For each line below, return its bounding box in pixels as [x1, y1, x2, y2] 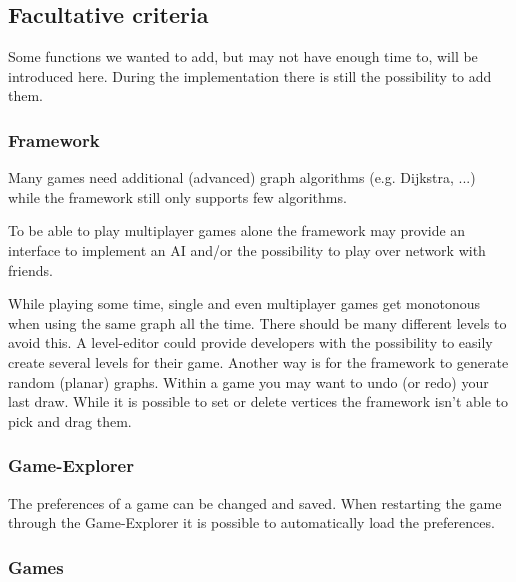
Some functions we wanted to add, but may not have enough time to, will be [8, 46, 478, 67]
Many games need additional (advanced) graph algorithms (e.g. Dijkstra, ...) [8, 167, 476, 188]
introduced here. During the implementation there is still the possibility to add [8, 65, 492, 86]
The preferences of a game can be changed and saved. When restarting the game [8, 492, 502, 513]
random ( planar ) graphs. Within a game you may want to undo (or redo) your [8, 371, 489, 392]
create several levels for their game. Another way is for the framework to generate [8, 351, 509, 372]
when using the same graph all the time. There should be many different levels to [8, 312, 507, 333]
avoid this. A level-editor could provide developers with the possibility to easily [8, 332, 493, 353]
